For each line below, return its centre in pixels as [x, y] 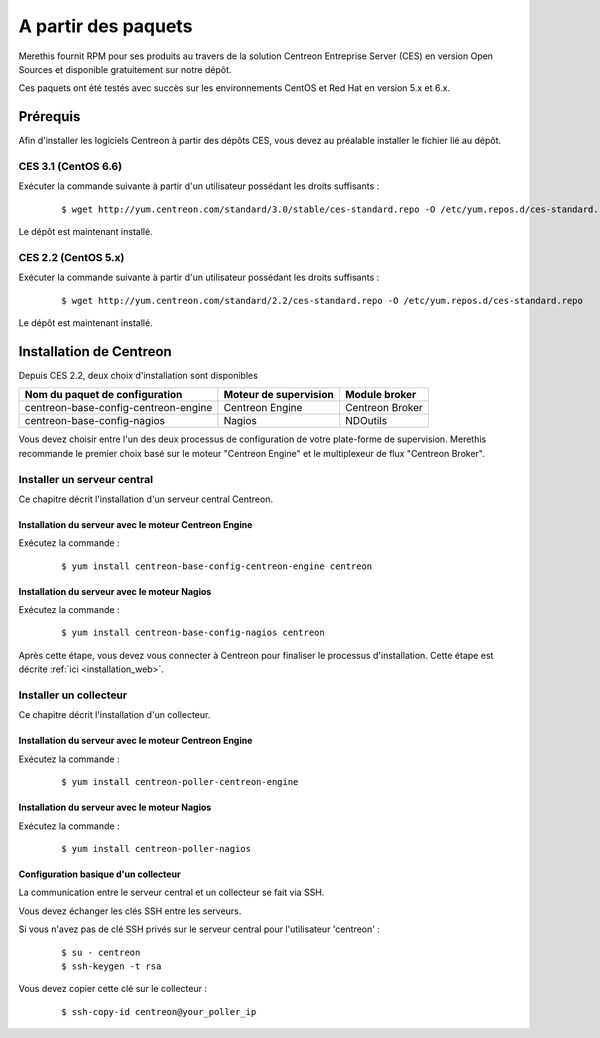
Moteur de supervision [278, 395]
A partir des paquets [105, 26]
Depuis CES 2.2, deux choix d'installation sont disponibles [138, 375]
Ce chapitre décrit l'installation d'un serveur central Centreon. [146, 499]
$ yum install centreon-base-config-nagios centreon [193, 633]
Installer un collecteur [73, 695]
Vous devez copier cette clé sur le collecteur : [112, 989]
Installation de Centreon [95, 351]
